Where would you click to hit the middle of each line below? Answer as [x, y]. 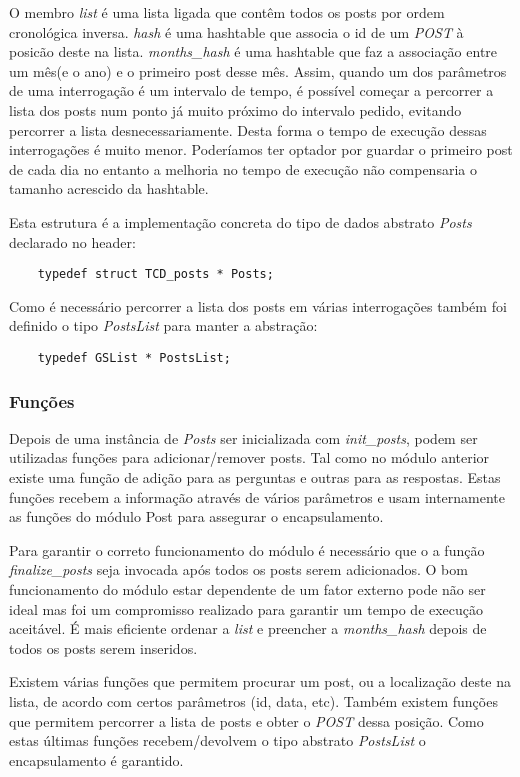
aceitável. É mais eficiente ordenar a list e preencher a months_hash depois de [248, 628]
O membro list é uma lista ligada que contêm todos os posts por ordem [227, 12]
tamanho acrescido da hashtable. [109, 188]
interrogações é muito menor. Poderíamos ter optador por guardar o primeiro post [261, 149]
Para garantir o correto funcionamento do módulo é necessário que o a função [247, 549]
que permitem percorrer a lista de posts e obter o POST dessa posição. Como [246, 720]
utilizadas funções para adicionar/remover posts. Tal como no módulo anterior [249, 457]
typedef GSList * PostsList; [134, 357]
